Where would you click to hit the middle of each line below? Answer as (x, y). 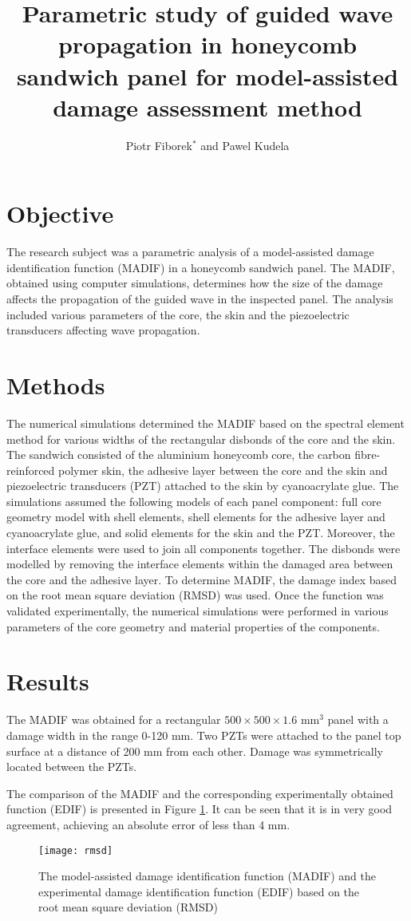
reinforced (31, 470)
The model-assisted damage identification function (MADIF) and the (207, 876)
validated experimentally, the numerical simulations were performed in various (198, 611)
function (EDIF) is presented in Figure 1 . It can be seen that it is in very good (200, 809)
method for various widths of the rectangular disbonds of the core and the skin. (201, 439)
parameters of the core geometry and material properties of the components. (193, 626)
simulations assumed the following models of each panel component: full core (194, 501)
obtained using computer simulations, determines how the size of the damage (195, 283)
